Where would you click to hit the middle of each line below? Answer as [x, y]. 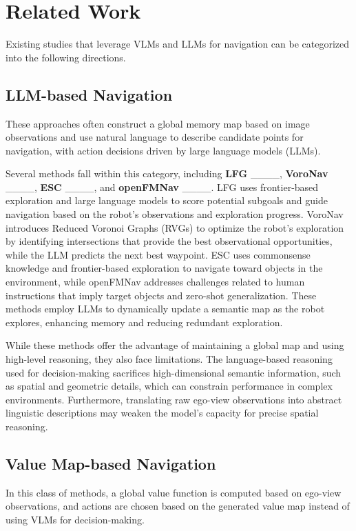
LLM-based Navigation [89, 94]
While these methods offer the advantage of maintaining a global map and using [175, 345]
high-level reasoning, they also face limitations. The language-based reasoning [169, 359]
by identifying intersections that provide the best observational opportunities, [169, 241]
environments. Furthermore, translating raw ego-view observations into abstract [174, 399]
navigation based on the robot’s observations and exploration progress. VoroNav [175, 214]
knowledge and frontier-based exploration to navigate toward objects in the [164, 268]
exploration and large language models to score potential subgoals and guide [167, 200]
